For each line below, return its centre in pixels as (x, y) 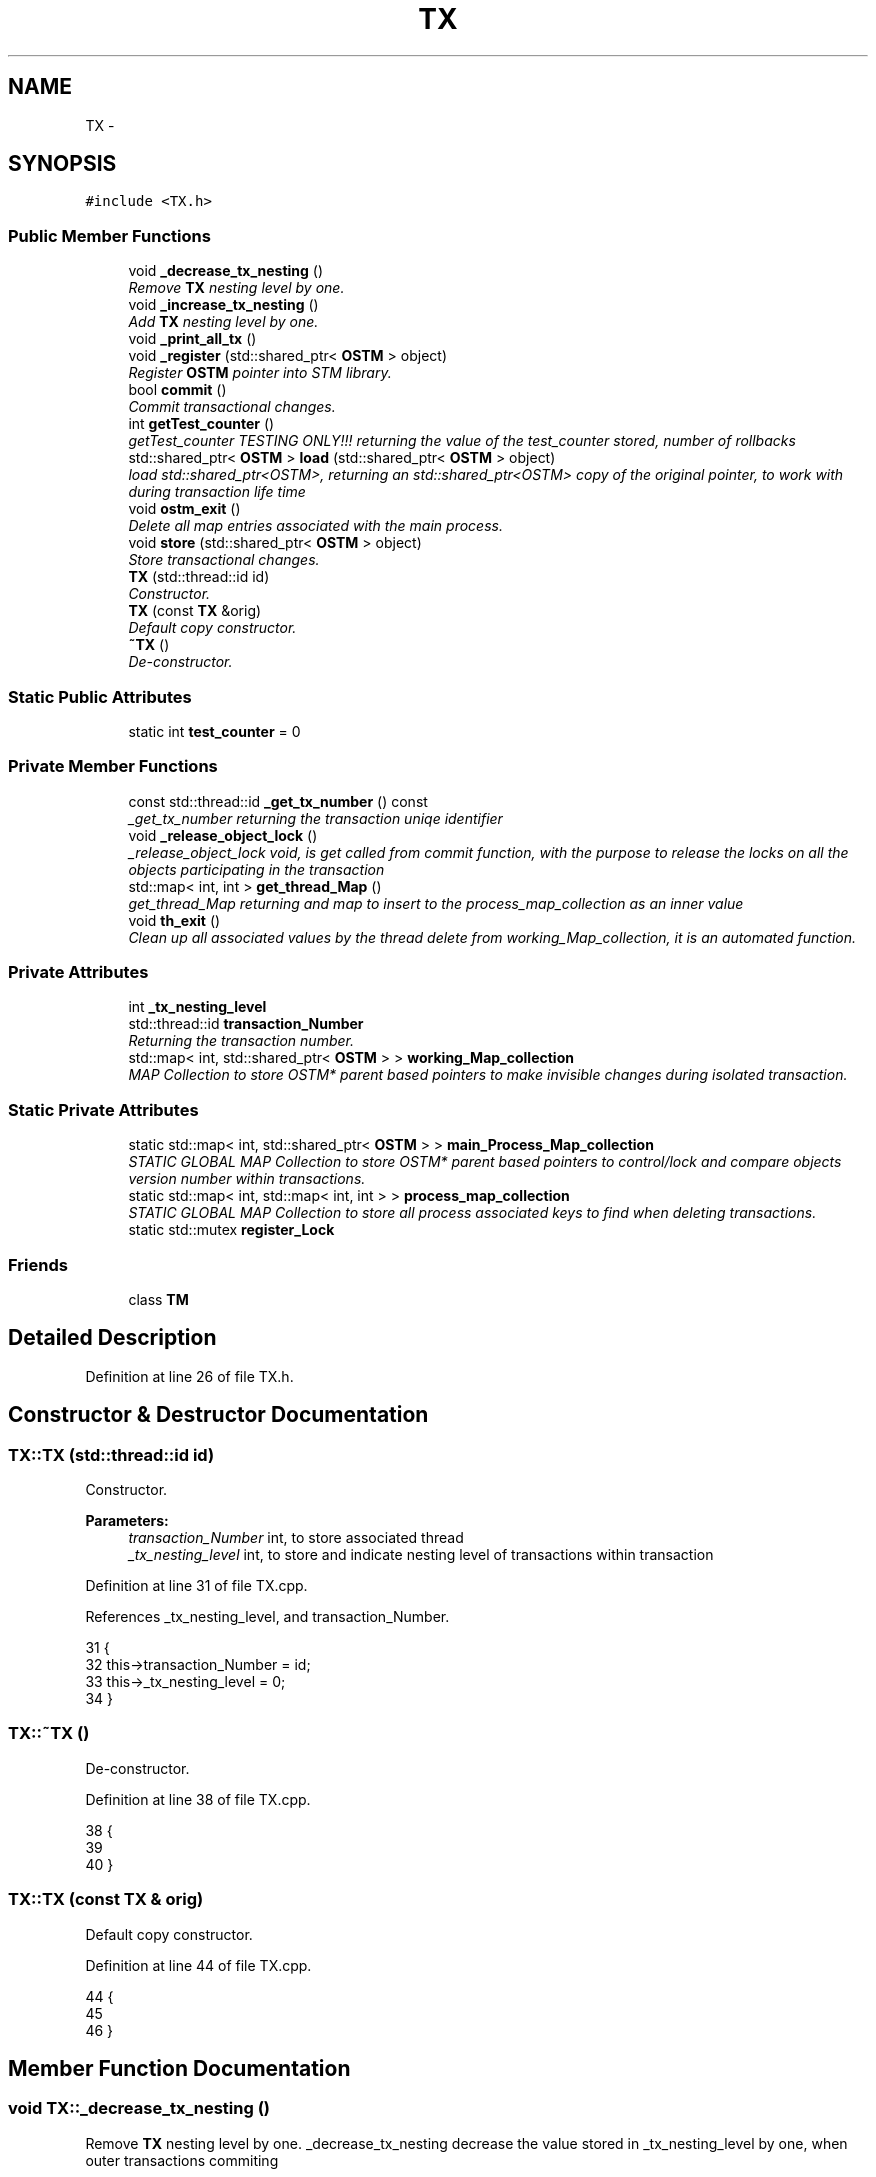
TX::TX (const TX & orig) (106, 1899)
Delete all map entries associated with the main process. (315, 526)
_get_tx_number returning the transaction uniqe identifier (315, 818)
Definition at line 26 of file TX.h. (189, 1376)
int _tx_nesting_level (197, 1007)
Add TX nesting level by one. (223, 322)
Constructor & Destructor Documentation (218, 1415)
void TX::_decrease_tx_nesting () (139, 2108)
